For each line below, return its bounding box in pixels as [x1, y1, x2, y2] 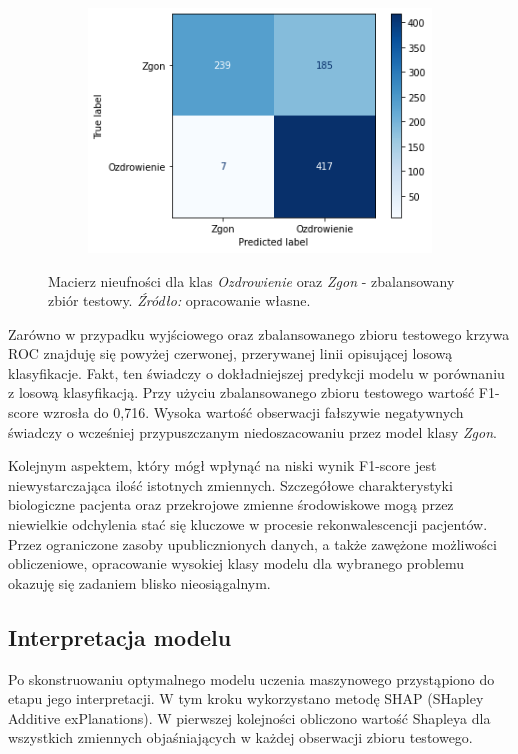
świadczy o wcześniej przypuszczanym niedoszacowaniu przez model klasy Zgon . [8, 421, 497, 442]
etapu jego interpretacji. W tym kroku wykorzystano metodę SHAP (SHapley [8, 688, 484, 709]
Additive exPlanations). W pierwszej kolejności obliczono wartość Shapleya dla [8, 707, 491, 728]
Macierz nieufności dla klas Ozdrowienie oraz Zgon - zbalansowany [48, 270, 455, 291]
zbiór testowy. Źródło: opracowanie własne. [48, 290, 311, 311]
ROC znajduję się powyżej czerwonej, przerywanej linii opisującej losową [8, 343, 453, 364]
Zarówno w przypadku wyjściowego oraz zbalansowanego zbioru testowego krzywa [8, 323, 510, 344]
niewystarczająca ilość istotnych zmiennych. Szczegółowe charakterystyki [8, 474, 453, 495]
